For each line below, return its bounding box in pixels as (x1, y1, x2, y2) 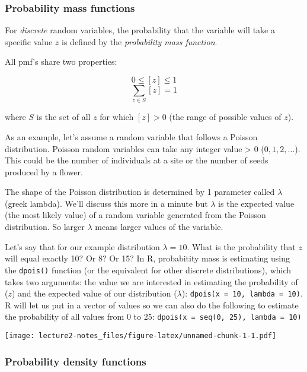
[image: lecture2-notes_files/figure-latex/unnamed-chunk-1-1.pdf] (5, 332, 277, 341)
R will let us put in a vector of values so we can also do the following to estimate (5, 298, 299, 311)
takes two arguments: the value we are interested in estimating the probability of (5, 275, 298, 288)
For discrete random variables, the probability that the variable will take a (5, 24, 275, 36)
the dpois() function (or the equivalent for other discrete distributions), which (5, 263, 292, 276)
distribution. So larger (5, 220, 85, 233)
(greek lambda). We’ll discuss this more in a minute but (5, 197, 208, 209)
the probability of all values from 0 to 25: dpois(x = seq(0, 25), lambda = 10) (5, 310, 302, 323)
